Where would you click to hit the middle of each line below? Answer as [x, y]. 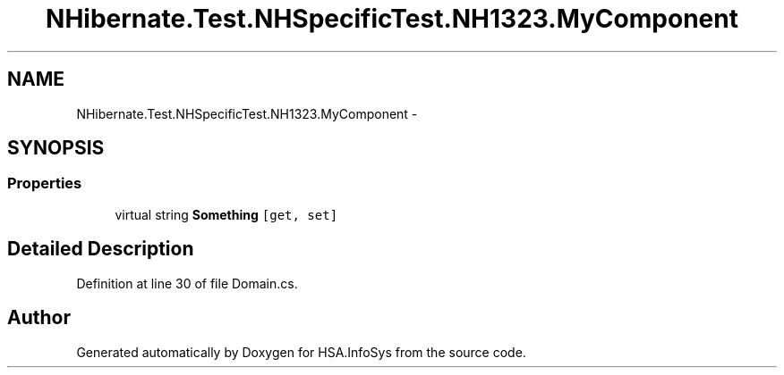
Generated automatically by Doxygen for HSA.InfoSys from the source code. [301, 352]
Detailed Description [101, 249]
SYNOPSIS [56, 148]
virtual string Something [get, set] [226, 214]
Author [39, 318]
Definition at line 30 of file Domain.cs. [187, 283]
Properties [45, 183]
